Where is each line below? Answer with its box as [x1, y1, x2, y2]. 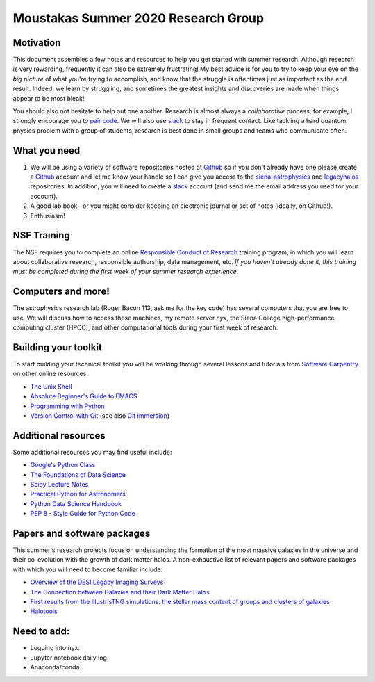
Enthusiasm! [30, 211, 66, 220]
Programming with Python [30, 402, 105, 410]
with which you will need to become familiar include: [12, 565, 163, 574]
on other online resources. [12, 369, 88, 378]
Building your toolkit [12, 341, 102, 353]
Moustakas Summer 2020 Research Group [12, 10, 264, 26]
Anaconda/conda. [30, 663, 82, 672]
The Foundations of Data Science [30, 470, 126, 479]
